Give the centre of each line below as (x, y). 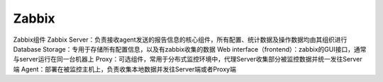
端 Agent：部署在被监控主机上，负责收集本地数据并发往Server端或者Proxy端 (125, 69)
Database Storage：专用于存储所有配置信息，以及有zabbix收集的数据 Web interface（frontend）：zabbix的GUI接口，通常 (190, 49)
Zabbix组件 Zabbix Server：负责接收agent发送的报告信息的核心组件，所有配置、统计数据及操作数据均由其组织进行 (180, 40)
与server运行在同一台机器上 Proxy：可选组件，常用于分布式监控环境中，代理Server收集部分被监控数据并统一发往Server (188, 59)
